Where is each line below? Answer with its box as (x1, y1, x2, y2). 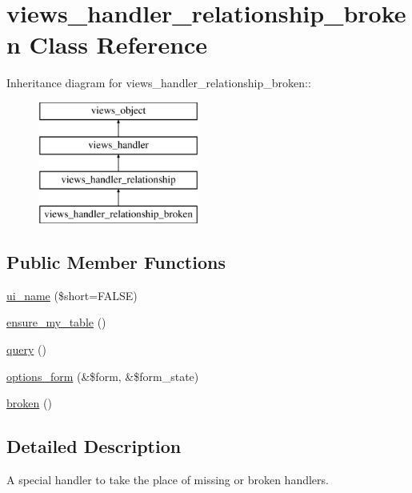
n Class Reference (6, 28, 208, 61)
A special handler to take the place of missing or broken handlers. (6, 471, 329, 488)
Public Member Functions (6, 250, 226, 275)
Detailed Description (6, 434, 182, 459)
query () (6, 341, 46, 358)
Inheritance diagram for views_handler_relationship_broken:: (6, 74, 311, 91)
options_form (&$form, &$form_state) (6, 367, 199, 384)
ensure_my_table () (6, 314, 106, 331)
